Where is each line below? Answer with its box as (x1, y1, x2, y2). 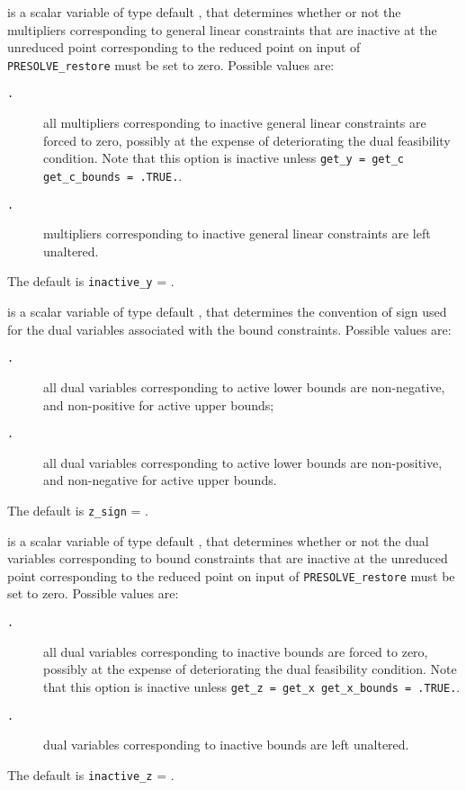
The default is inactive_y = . (7, 272, 175, 291)
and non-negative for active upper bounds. (43, 471, 277, 489)
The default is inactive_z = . (7, 765, 175, 784)
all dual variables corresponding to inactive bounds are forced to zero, (43, 642, 428, 660)
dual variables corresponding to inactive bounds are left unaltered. (43, 735, 409, 754)
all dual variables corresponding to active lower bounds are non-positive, (43, 453, 443, 471)
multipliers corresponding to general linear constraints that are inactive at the (7, 20, 437, 39)
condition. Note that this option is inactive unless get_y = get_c (43, 148, 405, 167)
